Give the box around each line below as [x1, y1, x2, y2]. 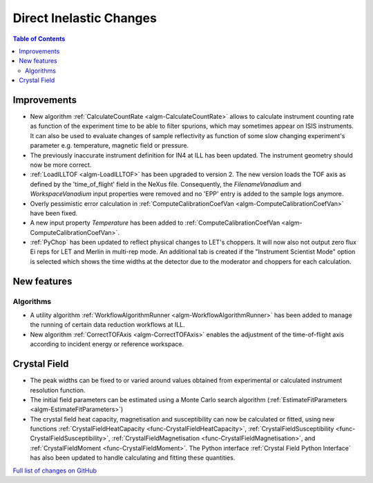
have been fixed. [30, 209, 78, 217]
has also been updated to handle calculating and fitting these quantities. [30, 453, 236, 462]
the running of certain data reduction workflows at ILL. [30, 321, 186, 329]
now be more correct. [30, 160, 92, 169]
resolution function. [30, 386, 86, 394]
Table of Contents [12, 35, 66, 43]
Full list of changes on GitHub [12, 466, 97, 475]
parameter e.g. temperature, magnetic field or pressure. [30, 142, 189, 150]
